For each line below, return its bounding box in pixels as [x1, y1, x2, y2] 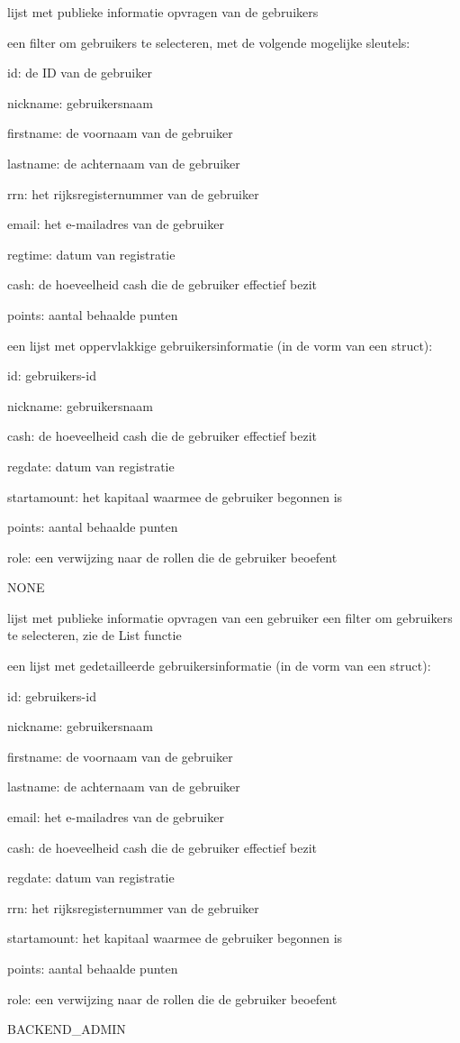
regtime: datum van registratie [7, 244, 176, 263]
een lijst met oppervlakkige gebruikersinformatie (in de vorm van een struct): [7, 335, 433, 354]
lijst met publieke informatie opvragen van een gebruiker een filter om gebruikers [7, 608, 453, 627]
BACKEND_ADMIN [7, 1020, 126, 1038]
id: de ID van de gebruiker [7, 63, 152, 82]
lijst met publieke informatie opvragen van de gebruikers [7, 3, 319, 21]
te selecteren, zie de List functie [7, 626, 182, 645]
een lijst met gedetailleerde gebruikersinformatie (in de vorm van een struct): [7, 656, 431, 675]
